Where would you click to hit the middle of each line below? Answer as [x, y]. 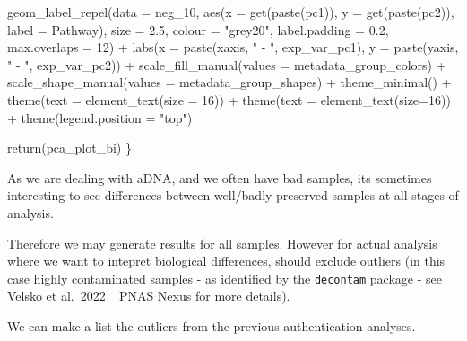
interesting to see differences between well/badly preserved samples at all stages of [233, 195]
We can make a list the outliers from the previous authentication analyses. [212, 325]
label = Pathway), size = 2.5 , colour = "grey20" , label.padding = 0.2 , [198, 29]
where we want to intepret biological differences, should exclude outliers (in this [226, 261]
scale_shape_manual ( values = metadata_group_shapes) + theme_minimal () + [229, 82]
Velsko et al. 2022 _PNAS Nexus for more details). [149, 296]
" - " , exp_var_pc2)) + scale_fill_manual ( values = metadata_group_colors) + [227, 64]
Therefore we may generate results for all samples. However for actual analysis [222, 243]
